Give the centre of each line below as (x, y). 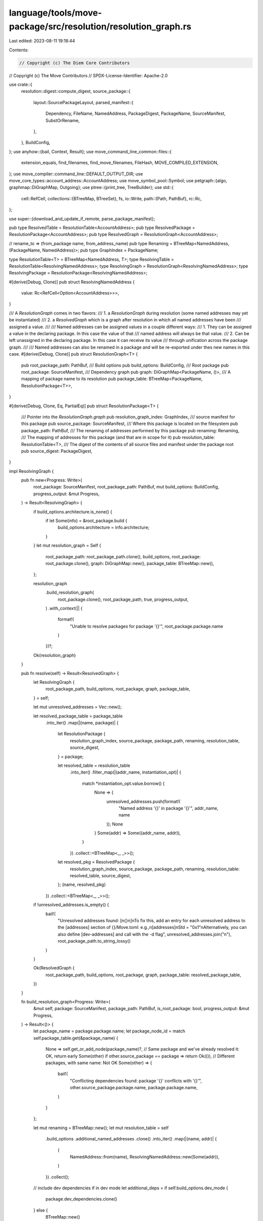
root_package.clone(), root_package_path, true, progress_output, (123, 599)
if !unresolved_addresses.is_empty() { (71, 905)
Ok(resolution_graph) (55, 655)
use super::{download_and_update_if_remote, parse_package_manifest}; (82, 219)
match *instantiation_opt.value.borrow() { (123, 783)
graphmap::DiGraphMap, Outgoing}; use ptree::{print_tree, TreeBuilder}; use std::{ (91, 188)
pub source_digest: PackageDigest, (57, 451)
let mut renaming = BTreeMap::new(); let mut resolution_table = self (101, 1128)
